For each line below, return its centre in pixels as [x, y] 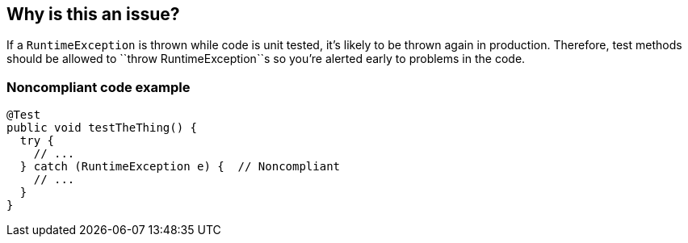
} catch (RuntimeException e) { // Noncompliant [180, 167]
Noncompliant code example [99, 87]
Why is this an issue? [93, 14]
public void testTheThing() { [102, 128]
